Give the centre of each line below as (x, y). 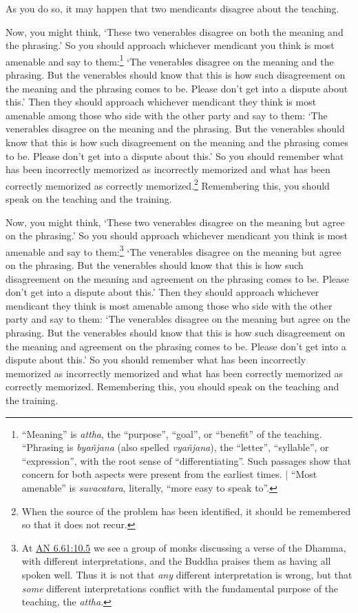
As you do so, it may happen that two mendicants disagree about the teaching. (172, 8)
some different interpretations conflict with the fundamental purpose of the (180, 588)
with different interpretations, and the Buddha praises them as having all (176, 561)
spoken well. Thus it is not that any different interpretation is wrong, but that (187, 574)
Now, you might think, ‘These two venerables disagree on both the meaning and (175, 31)
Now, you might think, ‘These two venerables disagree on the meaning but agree (175, 222)
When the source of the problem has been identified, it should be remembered (186, 511)
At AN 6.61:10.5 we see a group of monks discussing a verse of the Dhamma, (184, 547)
